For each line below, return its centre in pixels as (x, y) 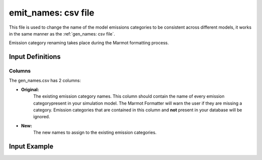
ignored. (42, 117)
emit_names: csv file (52, 13)
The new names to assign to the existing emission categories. (95, 133)
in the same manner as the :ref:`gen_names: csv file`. (62, 34)
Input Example (31, 147)
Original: (30, 89)
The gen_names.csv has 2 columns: (45, 81)
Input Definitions (35, 57)
